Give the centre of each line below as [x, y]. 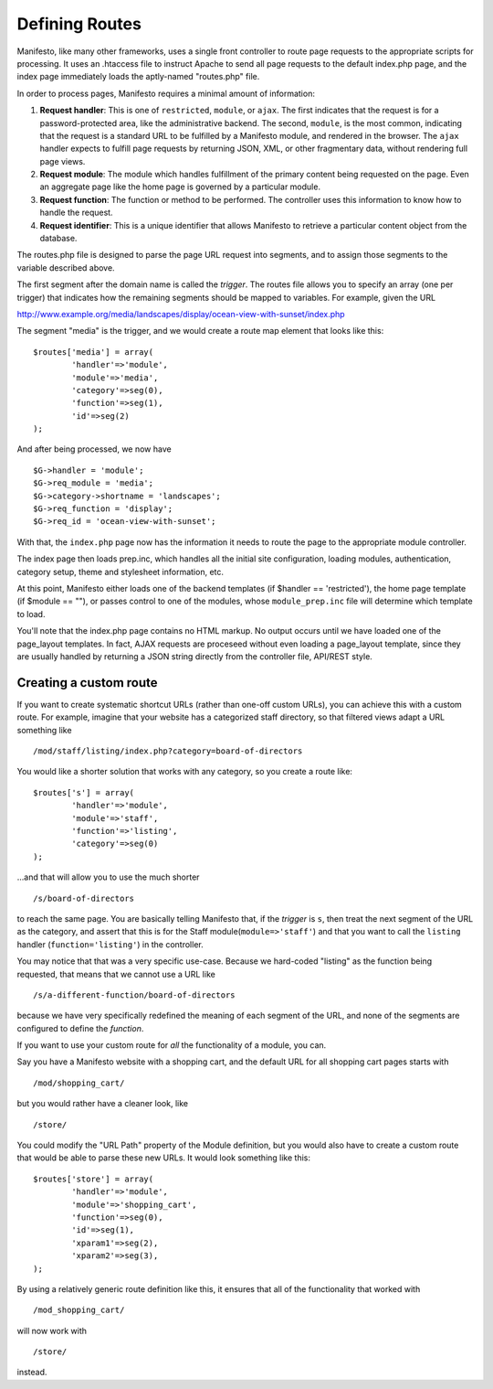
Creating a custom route [88, 683]
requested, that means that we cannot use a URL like [116, 974]
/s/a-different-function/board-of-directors [135, 995]
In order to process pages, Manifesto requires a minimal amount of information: [166, 93]
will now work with [52, 1330]
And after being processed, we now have [94, 449]
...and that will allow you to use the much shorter [108, 877]
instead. [32, 1373]
